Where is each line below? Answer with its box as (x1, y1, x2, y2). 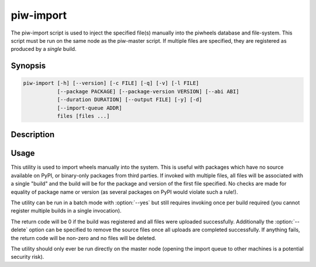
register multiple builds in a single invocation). (11, 207, 122, 214)
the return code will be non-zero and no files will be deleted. (11, 234, 156, 241)
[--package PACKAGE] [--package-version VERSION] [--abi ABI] (57, 88, 239, 95)
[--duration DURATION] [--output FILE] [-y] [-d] (57, 97, 202, 103)
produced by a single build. (11, 46, 77, 53)
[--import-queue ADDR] (57, 104, 122, 111)
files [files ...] (57, 112, 110, 119)
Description (11, 129, 55, 140)
